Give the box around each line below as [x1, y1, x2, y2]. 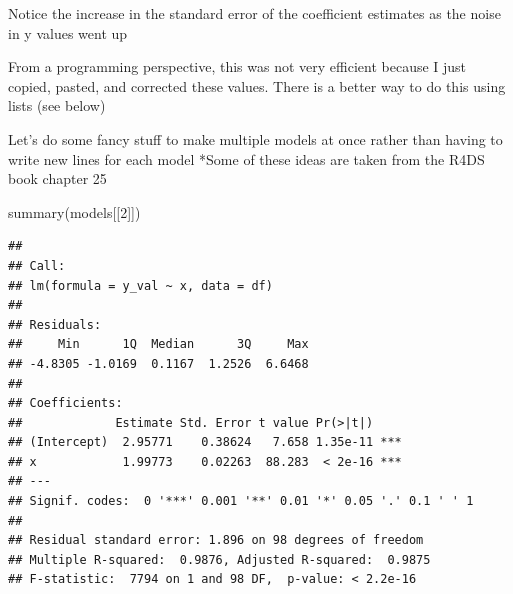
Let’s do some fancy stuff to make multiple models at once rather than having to [8, 128, 503, 149]
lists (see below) [8, 95, 106, 116]
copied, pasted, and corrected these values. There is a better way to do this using [8, 75, 506, 96]
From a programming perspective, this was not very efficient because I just [8, 56, 467, 77]
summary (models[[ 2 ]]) [8, 201, 141, 222]
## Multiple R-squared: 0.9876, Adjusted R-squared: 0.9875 [8, 552, 431, 567]
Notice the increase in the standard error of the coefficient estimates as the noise [8, 3, 501, 23]
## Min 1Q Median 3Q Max [8, 337, 309, 352]
